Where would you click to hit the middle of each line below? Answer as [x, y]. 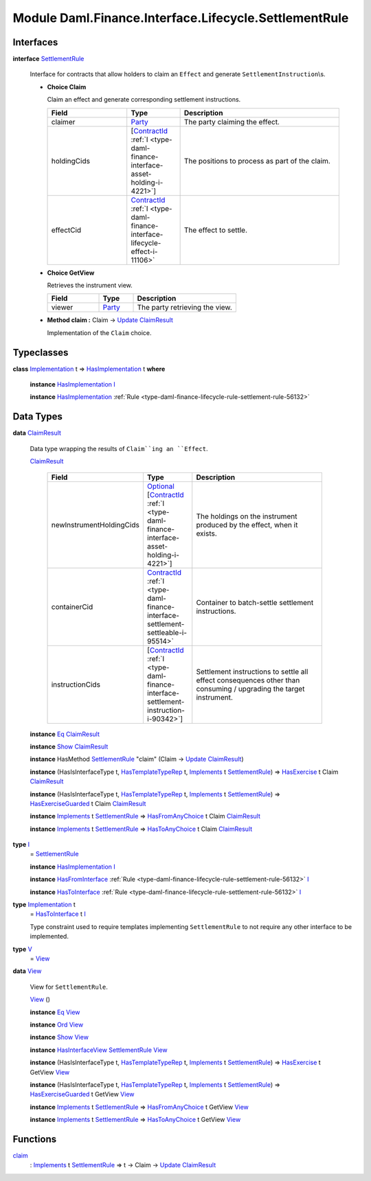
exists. [207, 534]
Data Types [38, 416]
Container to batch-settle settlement [255, 602]
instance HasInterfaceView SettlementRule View [99, 1050]
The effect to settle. [215, 230]
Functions [35, 1139]
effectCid [66, 230]
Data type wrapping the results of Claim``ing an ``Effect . [119, 448]
